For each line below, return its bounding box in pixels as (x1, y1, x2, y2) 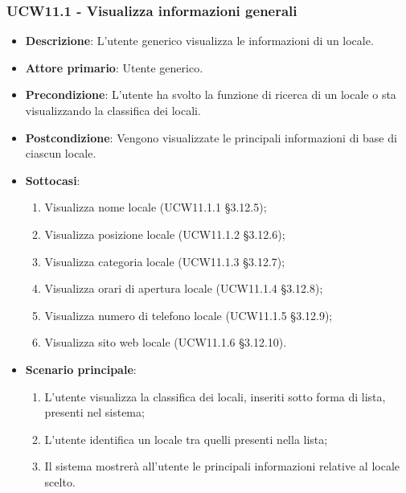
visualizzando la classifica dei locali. (25, 102, 201, 118)
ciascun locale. (25, 145, 96, 162)
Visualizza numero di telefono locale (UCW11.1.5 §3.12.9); (44, 306, 333, 323)
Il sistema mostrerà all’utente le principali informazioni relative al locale (44, 458, 400, 475)
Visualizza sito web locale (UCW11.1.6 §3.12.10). (44, 334, 287, 351)
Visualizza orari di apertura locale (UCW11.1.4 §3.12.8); (44, 280, 323, 297)
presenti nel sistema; (44, 404, 145, 421)
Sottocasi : (25, 171, 80, 188)
